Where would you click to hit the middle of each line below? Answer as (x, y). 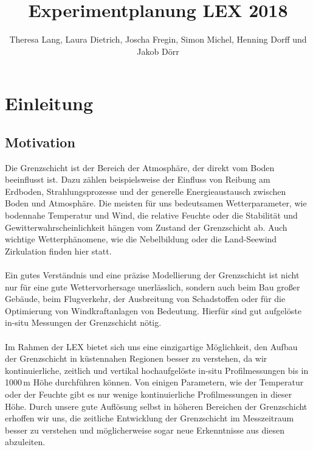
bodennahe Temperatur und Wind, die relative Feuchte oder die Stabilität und (151, 215)
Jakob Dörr (158, 51)
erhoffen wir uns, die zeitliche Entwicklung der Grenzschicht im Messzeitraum (150, 418)
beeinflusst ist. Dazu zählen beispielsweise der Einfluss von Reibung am (138, 179)
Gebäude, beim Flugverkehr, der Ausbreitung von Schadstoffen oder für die (145, 299)
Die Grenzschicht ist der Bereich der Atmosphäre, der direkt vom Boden (140, 167)
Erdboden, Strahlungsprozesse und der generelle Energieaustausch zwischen (146, 191)
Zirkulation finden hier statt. (58, 251)
